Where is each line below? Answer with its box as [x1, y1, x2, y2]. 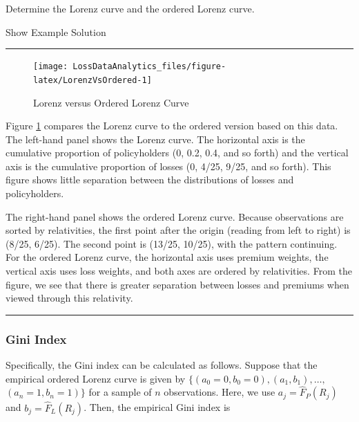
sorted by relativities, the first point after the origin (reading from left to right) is [6, 223, 351, 237]
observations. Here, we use [164, 385, 275, 399]
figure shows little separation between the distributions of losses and [6, 172, 294, 187]
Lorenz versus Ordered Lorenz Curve [33, 95, 189, 109]
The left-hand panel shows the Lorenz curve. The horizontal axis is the [6, 131, 305, 146]
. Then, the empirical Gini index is [84, 400, 231, 414]
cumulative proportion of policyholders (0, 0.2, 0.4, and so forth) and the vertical [6, 145, 349, 160]
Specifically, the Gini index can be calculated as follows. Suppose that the [6, 358, 318, 372]
